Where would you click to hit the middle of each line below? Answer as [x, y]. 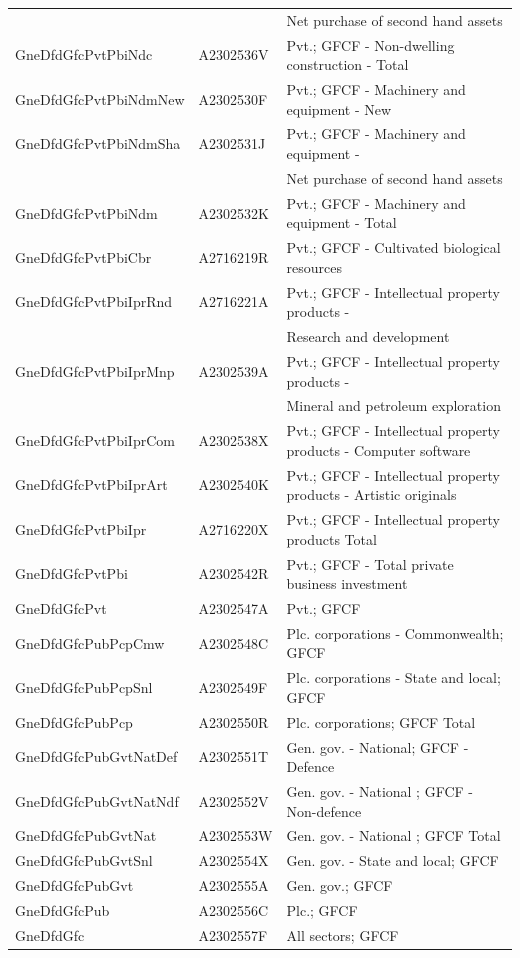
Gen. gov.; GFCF [339, 885]
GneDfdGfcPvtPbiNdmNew [100, 98]
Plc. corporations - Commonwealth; [395, 632]
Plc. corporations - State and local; [393, 677]
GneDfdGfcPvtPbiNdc [84, 54]
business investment [347, 583]
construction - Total [347, 64]
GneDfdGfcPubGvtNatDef [96, 756]
